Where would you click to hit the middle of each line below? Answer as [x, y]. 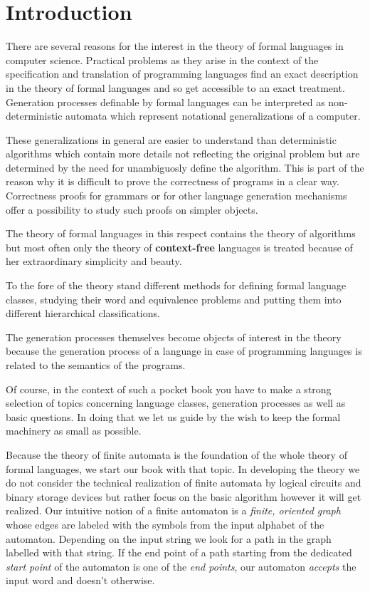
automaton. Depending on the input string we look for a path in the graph [169, 538]
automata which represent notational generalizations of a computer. [213, 116]
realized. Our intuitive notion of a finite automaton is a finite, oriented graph [173, 510]
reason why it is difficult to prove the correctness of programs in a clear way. [173, 181]
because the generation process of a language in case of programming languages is [184, 351]
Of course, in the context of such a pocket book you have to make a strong [169, 389]
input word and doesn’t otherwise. [80, 580]
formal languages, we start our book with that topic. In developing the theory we [183, 468]
